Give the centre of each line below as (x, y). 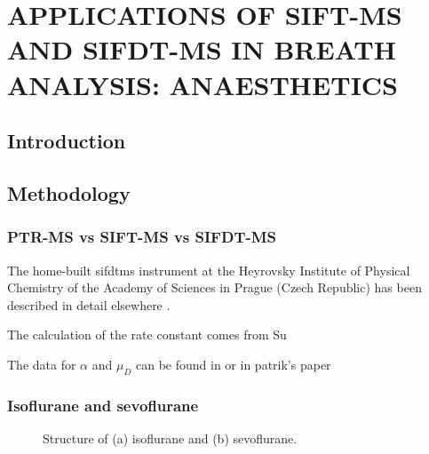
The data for (42, 364)
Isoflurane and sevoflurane (103, 405)
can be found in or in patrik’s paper (234, 364)
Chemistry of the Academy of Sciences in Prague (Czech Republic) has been (214, 287)
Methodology (69, 192)
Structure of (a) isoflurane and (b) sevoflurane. (170, 438)
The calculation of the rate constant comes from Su (147, 335)
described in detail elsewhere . (89, 304)
